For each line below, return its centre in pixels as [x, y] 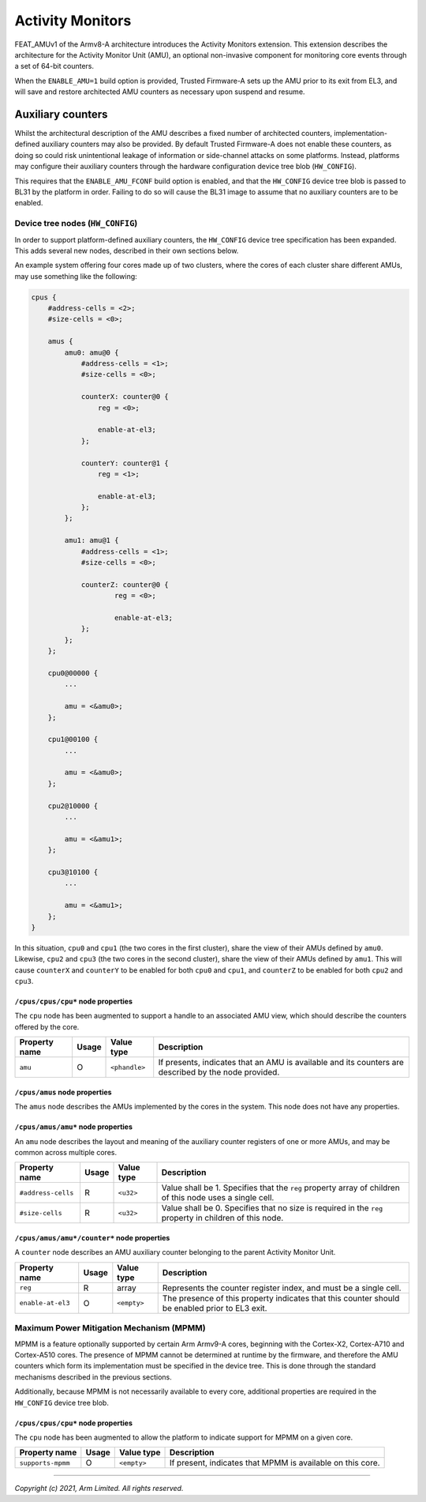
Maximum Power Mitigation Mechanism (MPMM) [110, 1328]
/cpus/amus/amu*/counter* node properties [92, 1238]
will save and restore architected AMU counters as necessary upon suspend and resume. [160, 92]
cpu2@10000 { [73, 806]
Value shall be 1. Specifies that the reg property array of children [280, 1188]
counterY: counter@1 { [125, 463]
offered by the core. [47, 1026]
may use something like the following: [76, 276]
